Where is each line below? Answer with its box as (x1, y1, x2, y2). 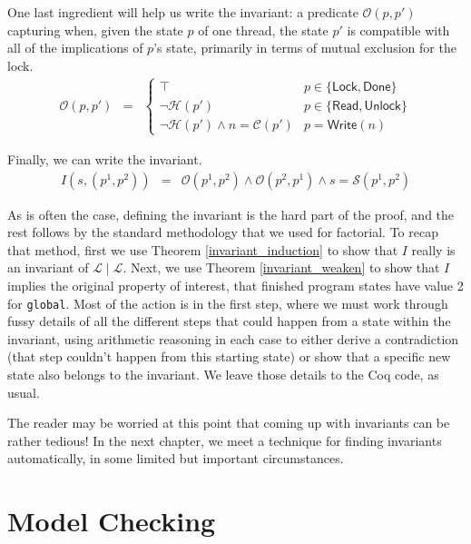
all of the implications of (7, 38, 143, 57)
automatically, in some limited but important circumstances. (7, 449, 344, 468)
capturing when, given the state (7, 20, 183, 39)
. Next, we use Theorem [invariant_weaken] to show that (123, 258, 440, 277)
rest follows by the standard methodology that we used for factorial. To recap (7, 223, 438, 242)
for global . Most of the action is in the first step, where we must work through (7, 293, 448, 312)
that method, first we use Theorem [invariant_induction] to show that (7, 240, 398, 259)
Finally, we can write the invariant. (7, 149, 202, 168)
